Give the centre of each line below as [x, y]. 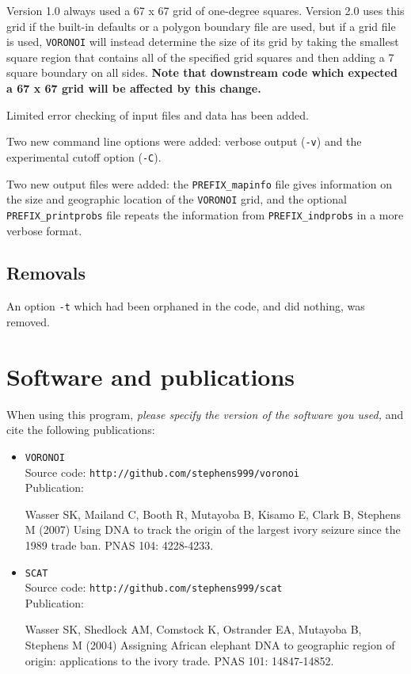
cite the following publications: [81, 430]
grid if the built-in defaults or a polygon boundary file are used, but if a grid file [201, 26]
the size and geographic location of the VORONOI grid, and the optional [177, 199]
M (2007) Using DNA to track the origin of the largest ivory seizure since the [213, 529]
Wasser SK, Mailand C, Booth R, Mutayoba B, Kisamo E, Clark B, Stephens [213, 514]
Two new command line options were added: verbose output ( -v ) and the [184, 141]
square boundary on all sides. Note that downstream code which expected [202, 72]
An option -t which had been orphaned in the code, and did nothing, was [186, 306]
